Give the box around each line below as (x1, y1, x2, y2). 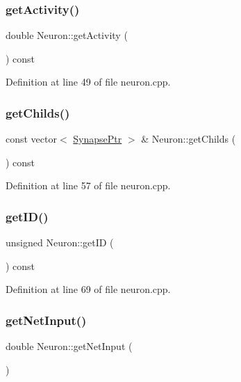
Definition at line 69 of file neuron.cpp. (6, 282, 171, 296)
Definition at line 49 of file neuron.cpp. (6, 74, 171, 89)
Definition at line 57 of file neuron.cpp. (6, 178, 171, 193)
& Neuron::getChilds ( (141, 132, 236, 146)
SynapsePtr (73, 132, 122, 146)
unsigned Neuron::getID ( (6, 235, 114, 250)
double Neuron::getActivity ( (6, 28, 128, 42)
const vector (6, 132, 57, 146)
